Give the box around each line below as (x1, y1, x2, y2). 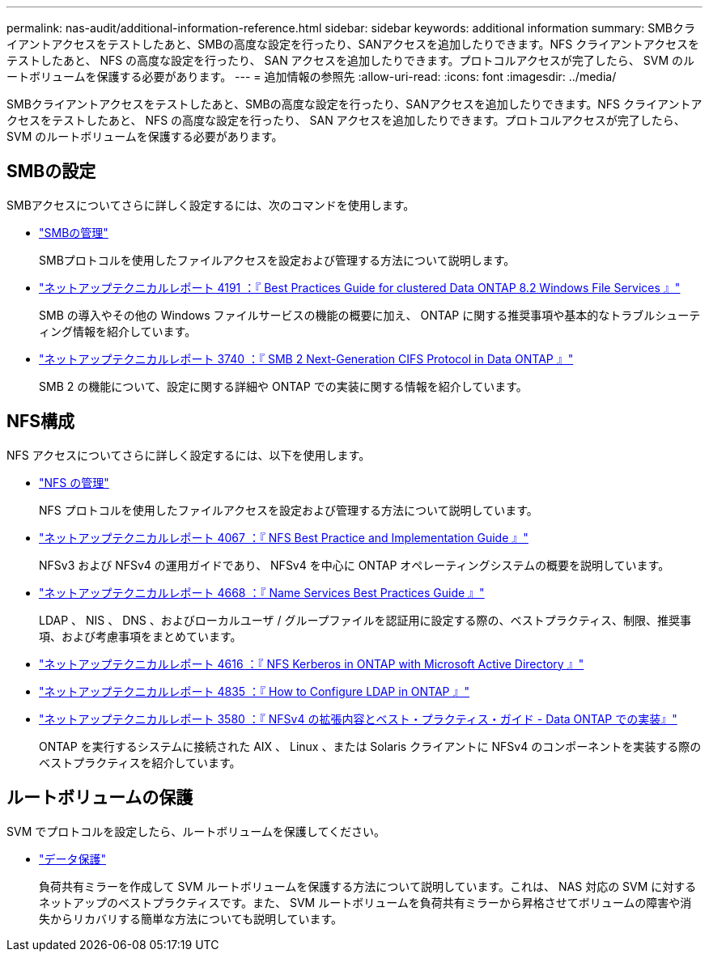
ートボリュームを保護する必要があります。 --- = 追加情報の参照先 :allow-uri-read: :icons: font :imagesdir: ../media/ (6, 70, 617, 83)
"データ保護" (39, 851, 107, 866)
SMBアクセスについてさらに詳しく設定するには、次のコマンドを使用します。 (6, 197, 415, 212)
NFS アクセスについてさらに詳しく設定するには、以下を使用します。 (6, 447, 371, 462)
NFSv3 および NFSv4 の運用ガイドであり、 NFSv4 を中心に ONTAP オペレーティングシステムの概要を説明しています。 (39, 557, 670, 572)
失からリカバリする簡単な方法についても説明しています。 (39, 911, 343, 926)
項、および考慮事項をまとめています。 (39, 629, 242, 643)
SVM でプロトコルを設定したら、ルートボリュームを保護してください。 (6, 824, 385, 838)
